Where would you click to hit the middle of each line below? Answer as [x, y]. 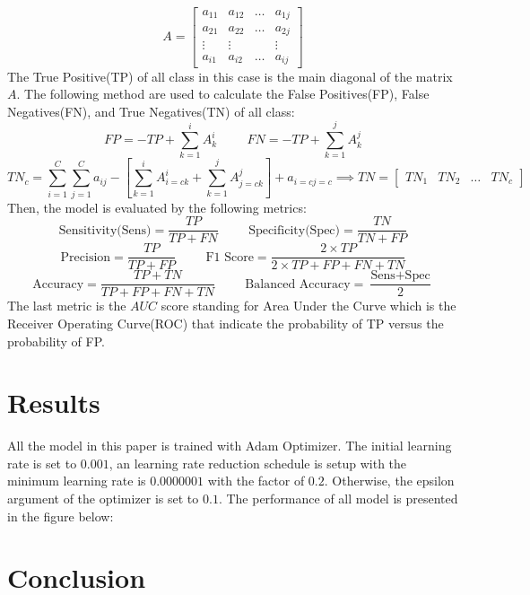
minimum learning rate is [77, 481]
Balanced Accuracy [298, 284]
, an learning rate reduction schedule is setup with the [258, 463]
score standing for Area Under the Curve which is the [308, 306]
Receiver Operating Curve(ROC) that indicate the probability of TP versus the [226, 323]
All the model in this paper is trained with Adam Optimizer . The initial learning [230, 446]
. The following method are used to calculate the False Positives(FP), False [223, 94]
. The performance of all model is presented [338, 498]
